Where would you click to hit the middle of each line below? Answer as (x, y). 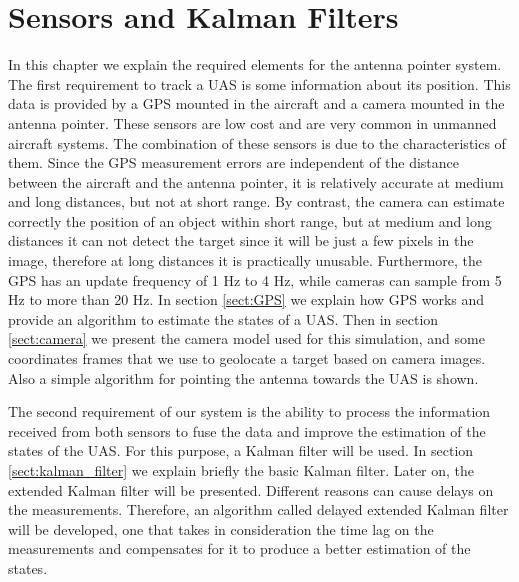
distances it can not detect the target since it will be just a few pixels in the (241, 240)
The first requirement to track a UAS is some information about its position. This (259, 83)
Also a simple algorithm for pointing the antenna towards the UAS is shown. (243, 377)
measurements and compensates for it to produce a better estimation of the (239, 548)
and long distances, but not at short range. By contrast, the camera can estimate (256, 201)
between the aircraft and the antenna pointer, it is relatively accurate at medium (256, 181)
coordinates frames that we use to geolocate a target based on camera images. (247, 358)
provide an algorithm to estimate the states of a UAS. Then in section (223, 318)
